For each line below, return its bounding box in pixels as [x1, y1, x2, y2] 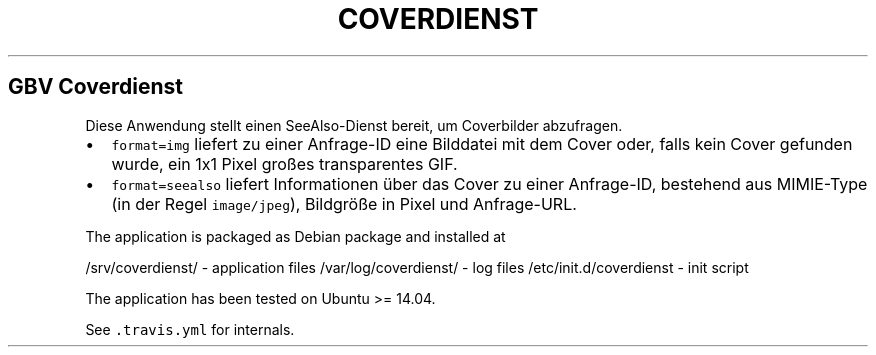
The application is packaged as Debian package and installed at [85, 227, 506, 245]
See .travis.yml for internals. [85, 320, 295, 338]
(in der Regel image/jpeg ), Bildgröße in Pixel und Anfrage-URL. [111, 193, 577, 214]
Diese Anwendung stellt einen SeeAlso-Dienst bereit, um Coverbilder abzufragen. [85, 116, 623, 134]
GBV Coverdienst [8, 74, 184, 100]
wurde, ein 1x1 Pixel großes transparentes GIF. [111, 153, 458, 174]
